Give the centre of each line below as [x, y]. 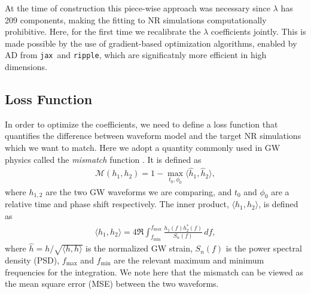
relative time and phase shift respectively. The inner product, [117, 204]
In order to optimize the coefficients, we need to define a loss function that [141, 124]
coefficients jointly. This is [258, 31]
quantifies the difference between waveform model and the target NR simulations [153, 136]
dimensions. [26, 67]
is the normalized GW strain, [139, 248]
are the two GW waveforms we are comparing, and [139, 191]
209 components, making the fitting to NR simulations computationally [136, 19]
